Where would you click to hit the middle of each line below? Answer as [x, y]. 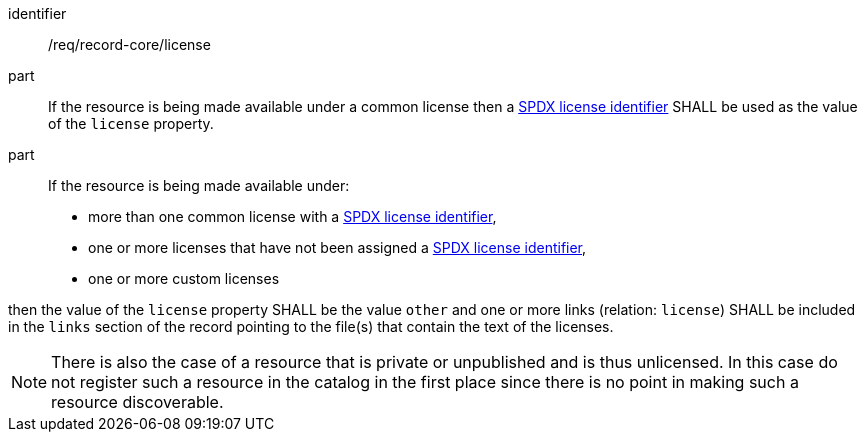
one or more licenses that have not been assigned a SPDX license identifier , [337, 247]
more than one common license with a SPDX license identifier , [292, 216]
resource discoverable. [137, 402]
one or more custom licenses [184, 278]
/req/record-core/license [129, 44]
